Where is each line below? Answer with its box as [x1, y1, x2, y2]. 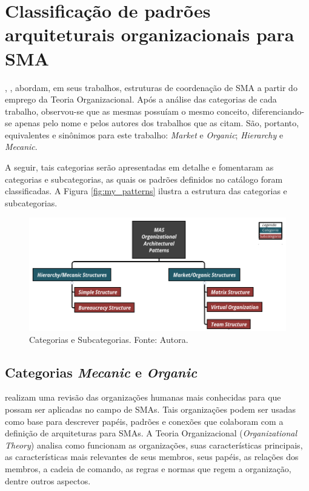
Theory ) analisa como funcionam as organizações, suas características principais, [5, 438, 303, 451]
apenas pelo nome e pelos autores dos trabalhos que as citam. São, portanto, [15, 117, 299, 129]
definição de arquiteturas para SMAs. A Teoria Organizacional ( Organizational [5, 427, 297, 439]
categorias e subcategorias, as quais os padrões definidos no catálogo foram [5, 172, 283, 185]
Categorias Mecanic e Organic [5, 362, 198, 381]
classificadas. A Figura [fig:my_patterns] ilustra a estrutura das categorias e [5, 185, 287, 197]
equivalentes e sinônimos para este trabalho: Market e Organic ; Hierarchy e [5, 128, 284, 141]
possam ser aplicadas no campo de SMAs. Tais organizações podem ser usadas [5, 403, 296, 416]
